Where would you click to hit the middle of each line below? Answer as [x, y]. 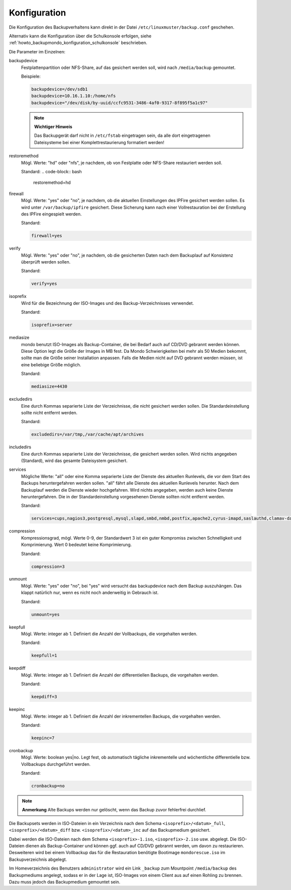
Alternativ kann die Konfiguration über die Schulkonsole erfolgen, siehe [80, 36]
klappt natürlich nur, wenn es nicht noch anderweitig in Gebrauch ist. [90, 593]
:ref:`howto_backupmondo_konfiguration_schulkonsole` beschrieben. [78, 43]
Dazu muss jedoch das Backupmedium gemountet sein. [65, 882]
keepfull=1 [44, 656]
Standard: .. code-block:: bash [51, 171]
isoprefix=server [52, 325]
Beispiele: [31, 76]
